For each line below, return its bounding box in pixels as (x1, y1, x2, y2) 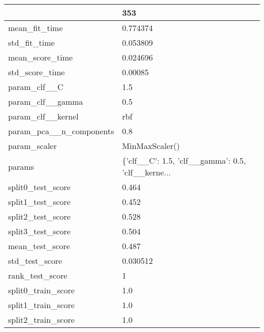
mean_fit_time (8, 22, 63, 34)
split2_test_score (8, 210, 71, 222)
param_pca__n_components (8, 125, 114, 137)
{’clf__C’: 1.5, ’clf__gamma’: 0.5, (122, 155, 246, 166)
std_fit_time (8, 37, 55, 48)
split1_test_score (8, 196, 71, 207)
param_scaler (8, 140, 57, 152)
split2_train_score (8, 314, 75, 325)
